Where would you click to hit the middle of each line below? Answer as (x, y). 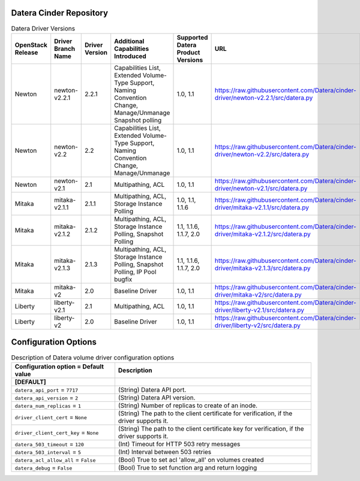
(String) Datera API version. (157, 397)
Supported (192, 37)
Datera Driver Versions (43, 28)
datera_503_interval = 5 (48, 452)
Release (26, 52)
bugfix (123, 279)
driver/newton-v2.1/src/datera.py (261, 188)
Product (188, 52)
